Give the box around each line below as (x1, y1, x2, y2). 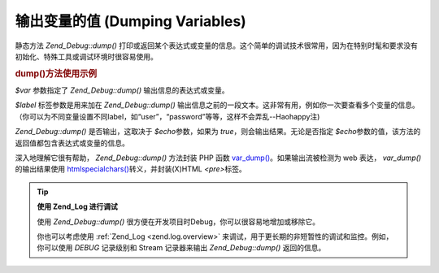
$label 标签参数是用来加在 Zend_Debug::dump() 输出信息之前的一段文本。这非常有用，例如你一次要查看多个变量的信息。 (15, 100, 419, 110)
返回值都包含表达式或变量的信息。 (15, 138, 129, 148)
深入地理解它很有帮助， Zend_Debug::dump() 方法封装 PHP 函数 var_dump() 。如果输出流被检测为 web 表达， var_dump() (15, 153, 422, 162)
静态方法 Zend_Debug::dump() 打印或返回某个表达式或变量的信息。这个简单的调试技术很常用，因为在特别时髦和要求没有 (15, 41, 419, 50)
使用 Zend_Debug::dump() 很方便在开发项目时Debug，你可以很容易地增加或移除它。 (37, 216, 320, 227)
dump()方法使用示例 (15, 67, 98, 79)
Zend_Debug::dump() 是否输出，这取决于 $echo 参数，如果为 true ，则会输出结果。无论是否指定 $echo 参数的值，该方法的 (15, 127, 421, 136)
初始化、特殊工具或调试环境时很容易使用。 (15, 51, 158, 61)
